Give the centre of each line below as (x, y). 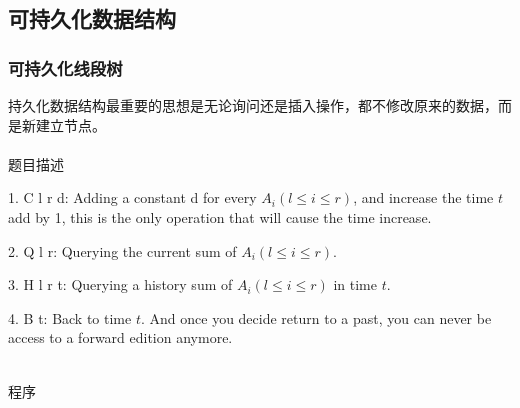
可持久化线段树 (65, 67)
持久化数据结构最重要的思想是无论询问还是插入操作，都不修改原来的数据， (253, 105)
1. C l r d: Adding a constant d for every (132, 197)
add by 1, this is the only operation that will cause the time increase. (220, 216)
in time (355, 284)
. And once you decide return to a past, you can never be (316, 317)
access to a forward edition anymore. (120, 337)
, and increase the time (423, 197)
